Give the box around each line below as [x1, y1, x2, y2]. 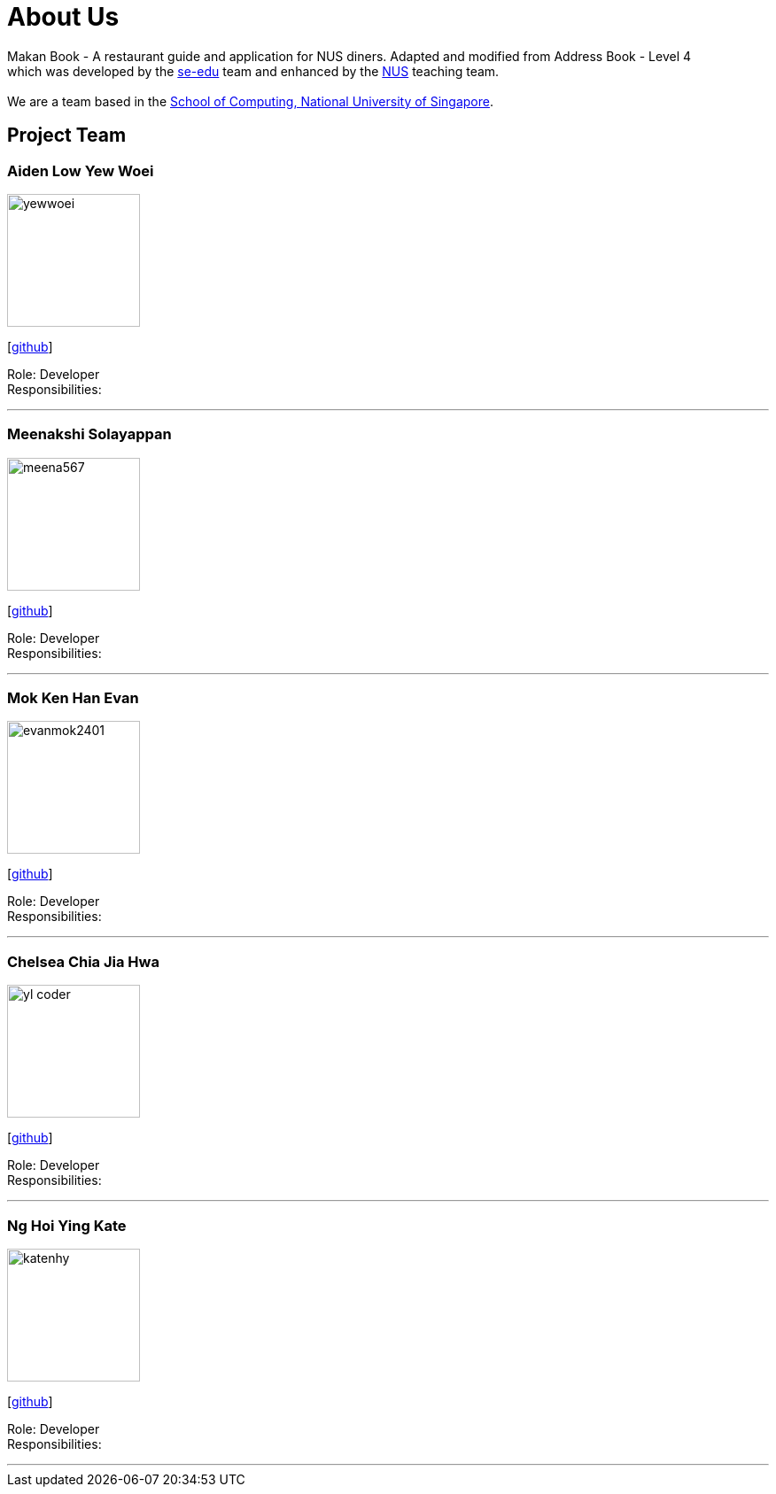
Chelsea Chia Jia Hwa [7, 952, 159, 971]
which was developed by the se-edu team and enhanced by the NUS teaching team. [7, 63, 500, 79]
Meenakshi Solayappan [7, 425, 172, 444]
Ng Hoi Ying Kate [7, 1216, 127, 1235]
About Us [7, 2, 120, 32]
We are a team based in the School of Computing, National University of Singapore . [7, 93, 494, 109]
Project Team [7, 124, 127, 147]
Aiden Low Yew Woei [7, 161, 154, 180]
